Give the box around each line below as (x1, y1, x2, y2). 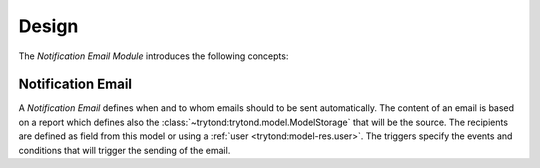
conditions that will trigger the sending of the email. (18, 144, 231, 156)
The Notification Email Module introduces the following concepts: (18, 50, 289, 62)
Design (18, 15, 79, 37)
